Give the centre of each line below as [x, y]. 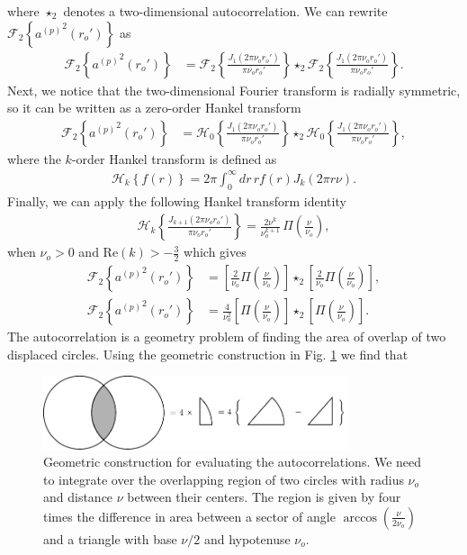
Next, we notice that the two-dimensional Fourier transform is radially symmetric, [234, 90]
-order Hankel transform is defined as [174, 158]
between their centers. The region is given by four [264, 497]
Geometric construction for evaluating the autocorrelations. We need [233, 462]
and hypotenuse [247, 538]
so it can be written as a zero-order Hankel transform [154, 108]
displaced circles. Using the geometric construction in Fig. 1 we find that [208, 354]
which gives [215, 252]
